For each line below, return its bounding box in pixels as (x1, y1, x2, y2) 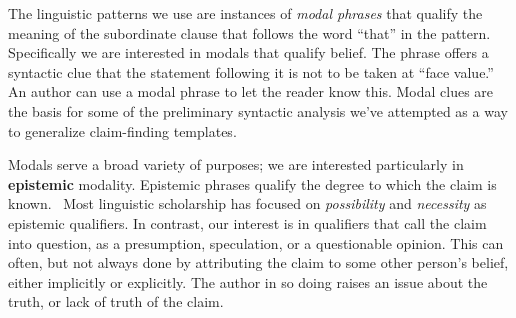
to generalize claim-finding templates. (8, 120, 237, 141)
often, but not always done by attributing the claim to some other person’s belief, (8, 252, 509, 273)
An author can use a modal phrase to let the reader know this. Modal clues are (8, 81, 494, 102)
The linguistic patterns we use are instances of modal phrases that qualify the (8, 3, 483, 23)
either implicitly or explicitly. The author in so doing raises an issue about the (8, 271, 488, 292)
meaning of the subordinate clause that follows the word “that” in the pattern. (8, 22, 491, 43)
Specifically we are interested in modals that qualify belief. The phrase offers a (8, 42, 489, 63)
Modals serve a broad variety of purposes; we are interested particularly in (8, 154, 464, 175)
